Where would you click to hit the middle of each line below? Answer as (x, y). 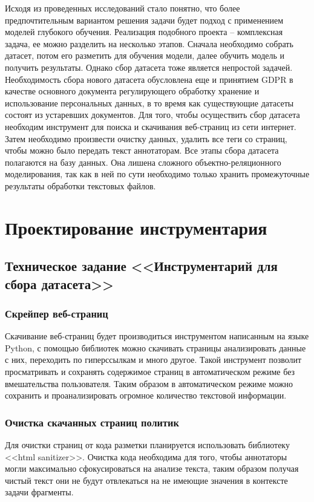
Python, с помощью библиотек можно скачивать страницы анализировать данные (155, 347)
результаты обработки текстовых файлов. (80, 185)
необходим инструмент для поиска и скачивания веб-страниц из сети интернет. (151, 126)
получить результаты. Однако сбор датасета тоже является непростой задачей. (149, 67)
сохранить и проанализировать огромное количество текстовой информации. (146, 395)
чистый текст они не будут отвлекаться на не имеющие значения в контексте (146, 480)
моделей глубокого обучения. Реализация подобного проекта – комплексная (144, 32)
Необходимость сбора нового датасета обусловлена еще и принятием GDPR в (149, 79)
